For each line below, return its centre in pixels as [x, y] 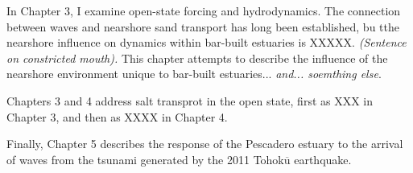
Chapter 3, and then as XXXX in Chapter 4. [117, 116]
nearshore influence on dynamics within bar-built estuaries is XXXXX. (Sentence [206, 42]
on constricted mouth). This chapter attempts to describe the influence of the [197, 58]
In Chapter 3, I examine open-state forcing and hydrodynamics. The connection [204, 10]
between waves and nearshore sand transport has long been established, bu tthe [203, 26]
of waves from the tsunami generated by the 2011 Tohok [145, 159]
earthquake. [323, 159]
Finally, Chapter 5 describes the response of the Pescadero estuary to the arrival [205, 144]
